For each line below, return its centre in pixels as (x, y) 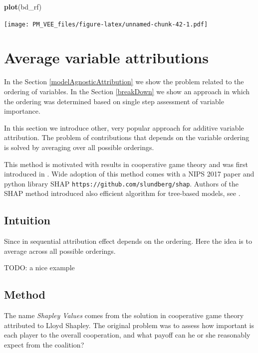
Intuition (27, 220)
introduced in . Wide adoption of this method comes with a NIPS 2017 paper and (129, 174)
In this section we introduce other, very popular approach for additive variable (124, 127)
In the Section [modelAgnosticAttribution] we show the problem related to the (124, 82)
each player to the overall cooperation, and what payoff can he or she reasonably (127, 335)
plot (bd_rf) (23, 6)
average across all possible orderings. (60, 251)
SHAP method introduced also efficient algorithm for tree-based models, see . (122, 193)
